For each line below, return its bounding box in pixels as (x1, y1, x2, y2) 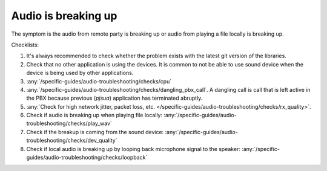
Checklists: (11, 41, 39, 48)
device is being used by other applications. (26, 69, 134, 77)
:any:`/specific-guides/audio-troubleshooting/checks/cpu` (26, 77, 172, 85)
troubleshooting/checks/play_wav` (26, 120, 112, 127)
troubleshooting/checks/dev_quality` (26, 137, 117, 144)
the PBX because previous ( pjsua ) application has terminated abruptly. (26, 94, 203, 102)
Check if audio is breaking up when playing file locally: (26, 112, 163, 119)
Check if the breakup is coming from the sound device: (26, 128, 164, 135)
